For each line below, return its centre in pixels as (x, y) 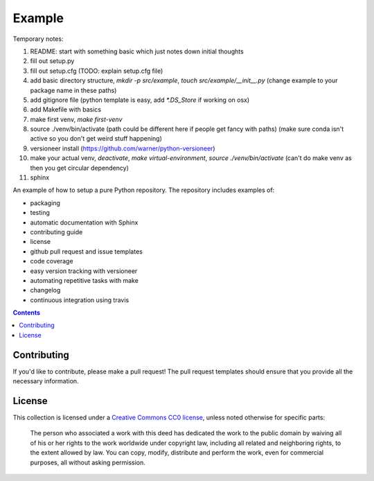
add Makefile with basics (66, 110)
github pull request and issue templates (87, 251)
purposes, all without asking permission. (88, 462)
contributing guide (56, 231)
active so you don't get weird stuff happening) (96, 139)
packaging (45, 203)
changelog (45, 290)
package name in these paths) (73, 90)
